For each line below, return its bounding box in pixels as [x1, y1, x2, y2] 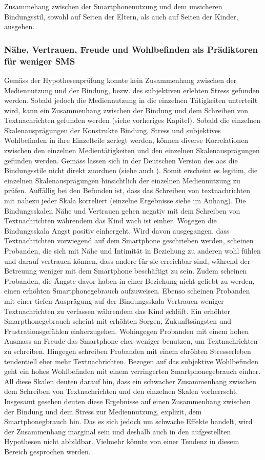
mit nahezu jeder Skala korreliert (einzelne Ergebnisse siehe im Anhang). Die [4, 195, 246, 206]
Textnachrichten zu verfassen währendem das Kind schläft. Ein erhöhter [4, 305, 230, 316]
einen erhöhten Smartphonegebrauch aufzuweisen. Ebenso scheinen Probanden [4, 285, 250, 296]
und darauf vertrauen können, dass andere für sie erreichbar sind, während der [4, 255, 251, 266]
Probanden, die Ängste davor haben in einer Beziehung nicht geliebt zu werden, [4, 275, 255, 286]
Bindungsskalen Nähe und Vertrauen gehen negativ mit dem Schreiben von [4, 205, 240, 216]
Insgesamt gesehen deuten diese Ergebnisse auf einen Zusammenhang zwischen [4, 395, 251, 406]
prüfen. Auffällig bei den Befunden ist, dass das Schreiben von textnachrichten [4, 185, 251, 196]
